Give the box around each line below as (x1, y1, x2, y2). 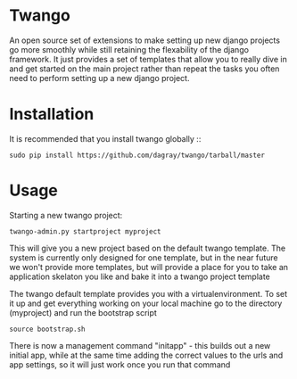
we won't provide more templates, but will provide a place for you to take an (9, 261, 288, 272)
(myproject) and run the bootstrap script (9, 307, 158, 317)
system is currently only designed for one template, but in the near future (9, 251, 278, 263)
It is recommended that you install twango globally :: (9, 133, 202, 144)
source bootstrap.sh (9, 325, 87, 334)
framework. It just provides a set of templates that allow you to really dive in (9, 54, 287, 64)
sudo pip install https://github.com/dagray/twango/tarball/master (9, 151, 266, 160)
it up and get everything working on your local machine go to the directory (9, 298, 283, 309)
